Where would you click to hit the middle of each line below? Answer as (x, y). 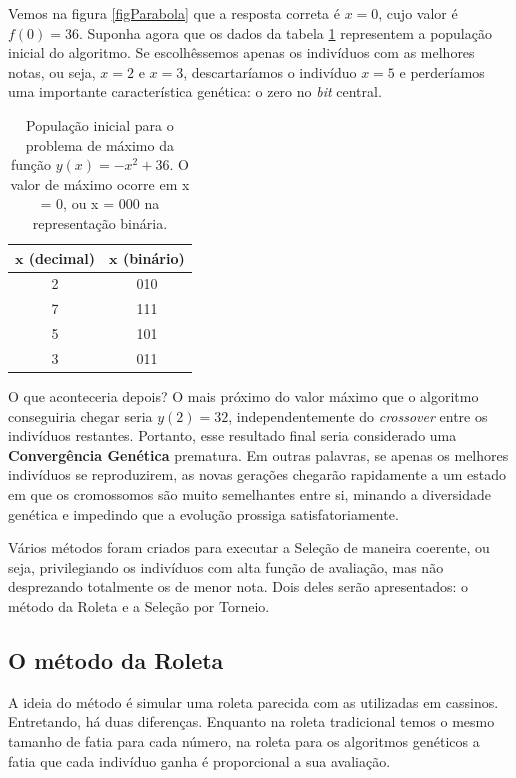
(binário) (153, 257)
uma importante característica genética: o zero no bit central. (195, 91)
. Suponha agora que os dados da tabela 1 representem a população (285, 32)
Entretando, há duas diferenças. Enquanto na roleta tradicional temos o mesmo (251, 721)
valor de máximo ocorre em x (100, 183)
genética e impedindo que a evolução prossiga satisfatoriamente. (203, 513)
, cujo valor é (418, 13)
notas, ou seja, (52, 71)
